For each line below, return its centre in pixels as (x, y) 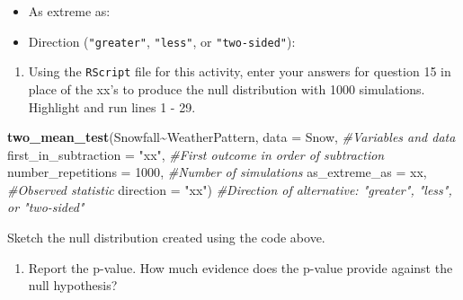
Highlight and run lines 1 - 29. (112, 106)
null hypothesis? (73, 285)
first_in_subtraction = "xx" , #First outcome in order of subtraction (196, 154)
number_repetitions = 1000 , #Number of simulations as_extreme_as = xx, (217, 172)
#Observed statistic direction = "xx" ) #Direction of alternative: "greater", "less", (230, 189)
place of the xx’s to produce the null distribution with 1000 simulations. (227, 88)
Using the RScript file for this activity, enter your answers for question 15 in (240, 71)
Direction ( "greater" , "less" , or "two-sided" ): (162, 41)
